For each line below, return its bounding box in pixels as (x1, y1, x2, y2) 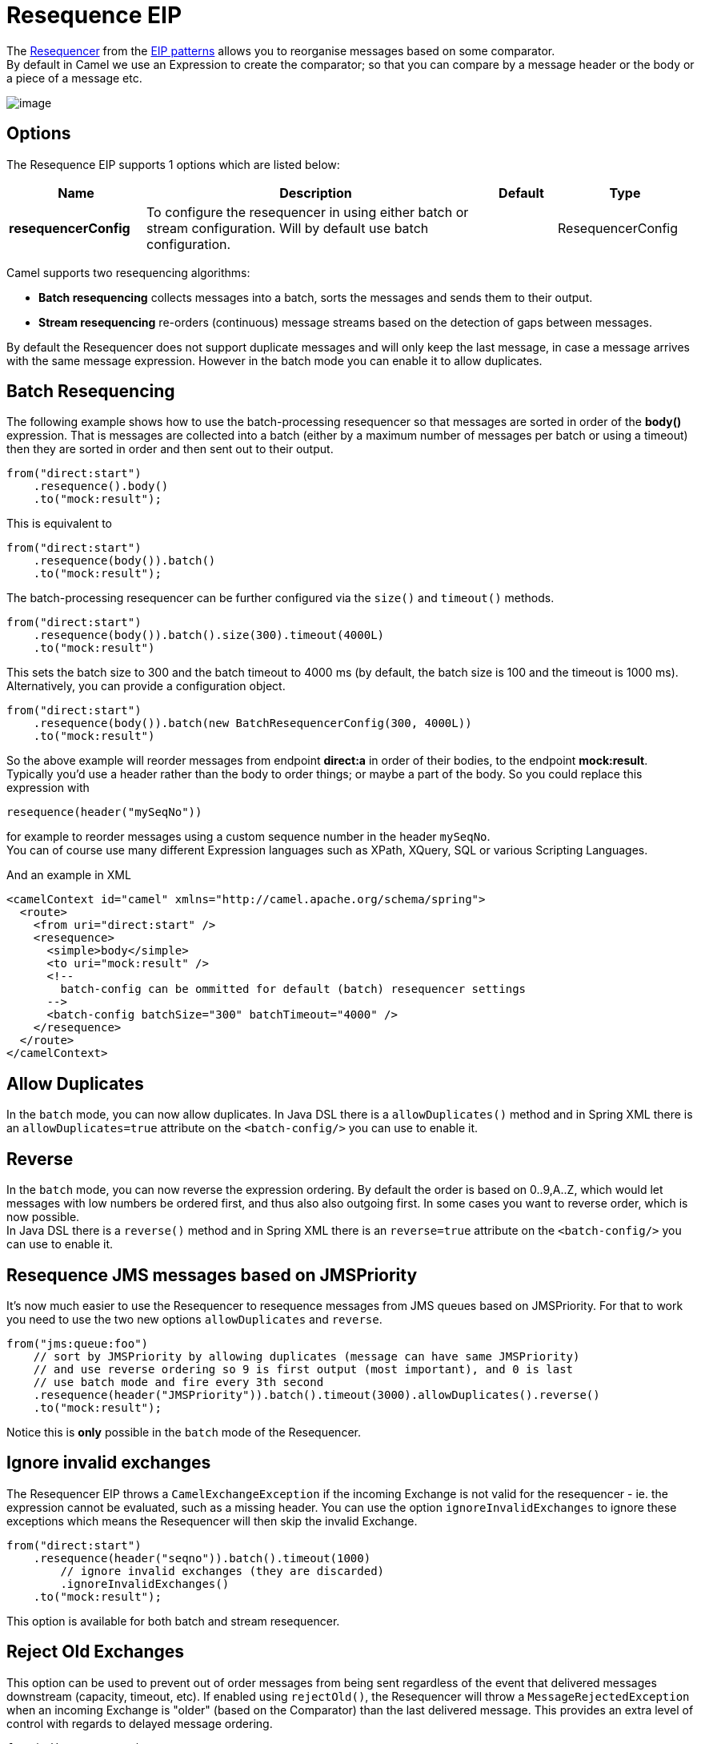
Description (279, 184, 352, 201)
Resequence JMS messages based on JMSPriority (6, 1264, 418, 1285)
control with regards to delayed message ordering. (6, 1716, 273, 1730)
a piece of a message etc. (6, 70, 142, 85)
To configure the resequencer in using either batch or (146, 203, 469, 220)
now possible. (6, 1210, 80, 1224)
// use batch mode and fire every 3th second (33, 1375, 324, 1388)
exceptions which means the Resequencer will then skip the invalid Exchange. (6, 1513, 418, 1528)
